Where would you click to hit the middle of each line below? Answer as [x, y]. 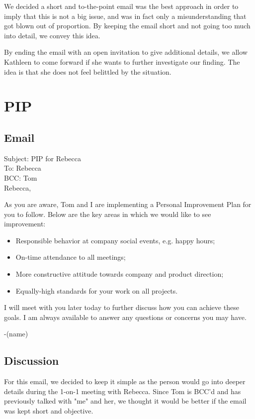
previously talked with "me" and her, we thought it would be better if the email [125, 401]
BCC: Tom [21, 177]
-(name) [16, 334]
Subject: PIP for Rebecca [43, 158]
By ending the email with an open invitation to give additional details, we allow [126, 52]
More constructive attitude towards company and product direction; [120, 274]
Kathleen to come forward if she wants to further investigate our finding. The [122, 61]
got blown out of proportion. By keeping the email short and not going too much [127, 26]
